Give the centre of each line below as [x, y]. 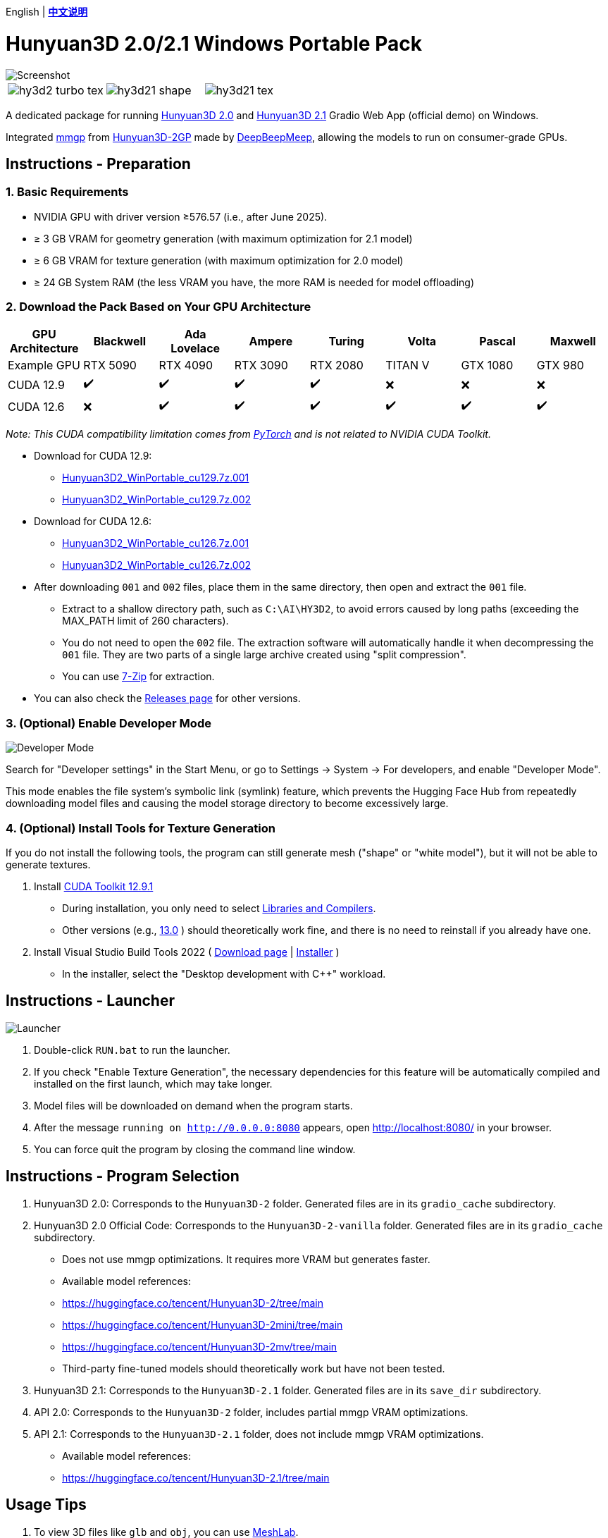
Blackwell [120, 342]
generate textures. [48, 864]
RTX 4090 [186, 365]
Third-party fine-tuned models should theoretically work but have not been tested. [254, 1368]
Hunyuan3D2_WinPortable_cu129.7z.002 [157, 500]
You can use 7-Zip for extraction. [138, 677]
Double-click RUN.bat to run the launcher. [132, 1050]
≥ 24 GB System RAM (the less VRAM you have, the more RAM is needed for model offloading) [254, 282]
